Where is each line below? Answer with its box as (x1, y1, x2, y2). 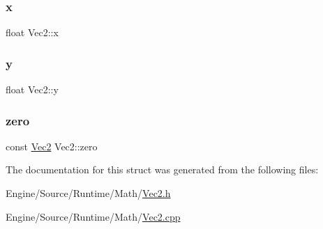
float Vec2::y (6, 82, 59, 97)
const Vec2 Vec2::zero (6, 139, 98, 153)
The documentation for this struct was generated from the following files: (6, 162, 319, 177)
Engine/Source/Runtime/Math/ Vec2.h (6, 186, 171, 200)
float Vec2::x (6, 25, 59, 40)
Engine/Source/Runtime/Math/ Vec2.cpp (6, 209, 181, 223)
